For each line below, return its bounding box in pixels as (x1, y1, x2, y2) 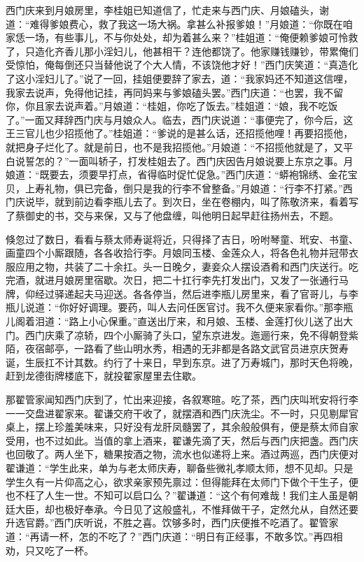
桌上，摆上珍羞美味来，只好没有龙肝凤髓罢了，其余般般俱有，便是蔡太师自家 (6, 419, 358, 434)
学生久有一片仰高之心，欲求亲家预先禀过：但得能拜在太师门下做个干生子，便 (6, 474, 358, 489)
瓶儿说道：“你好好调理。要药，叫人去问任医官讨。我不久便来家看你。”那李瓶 (6, 300, 353, 315)
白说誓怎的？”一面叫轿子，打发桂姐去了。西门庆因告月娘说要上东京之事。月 (6, 153, 353, 168)
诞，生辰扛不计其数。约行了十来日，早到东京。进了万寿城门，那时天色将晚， (6, 354, 358, 369)
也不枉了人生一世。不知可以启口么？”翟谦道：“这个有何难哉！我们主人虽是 (6, 488, 349, 503)
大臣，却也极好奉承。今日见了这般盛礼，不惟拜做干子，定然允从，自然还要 (15, 501, 358, 516)
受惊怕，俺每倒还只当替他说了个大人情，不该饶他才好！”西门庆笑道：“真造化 (6, 57, 358, 72)
